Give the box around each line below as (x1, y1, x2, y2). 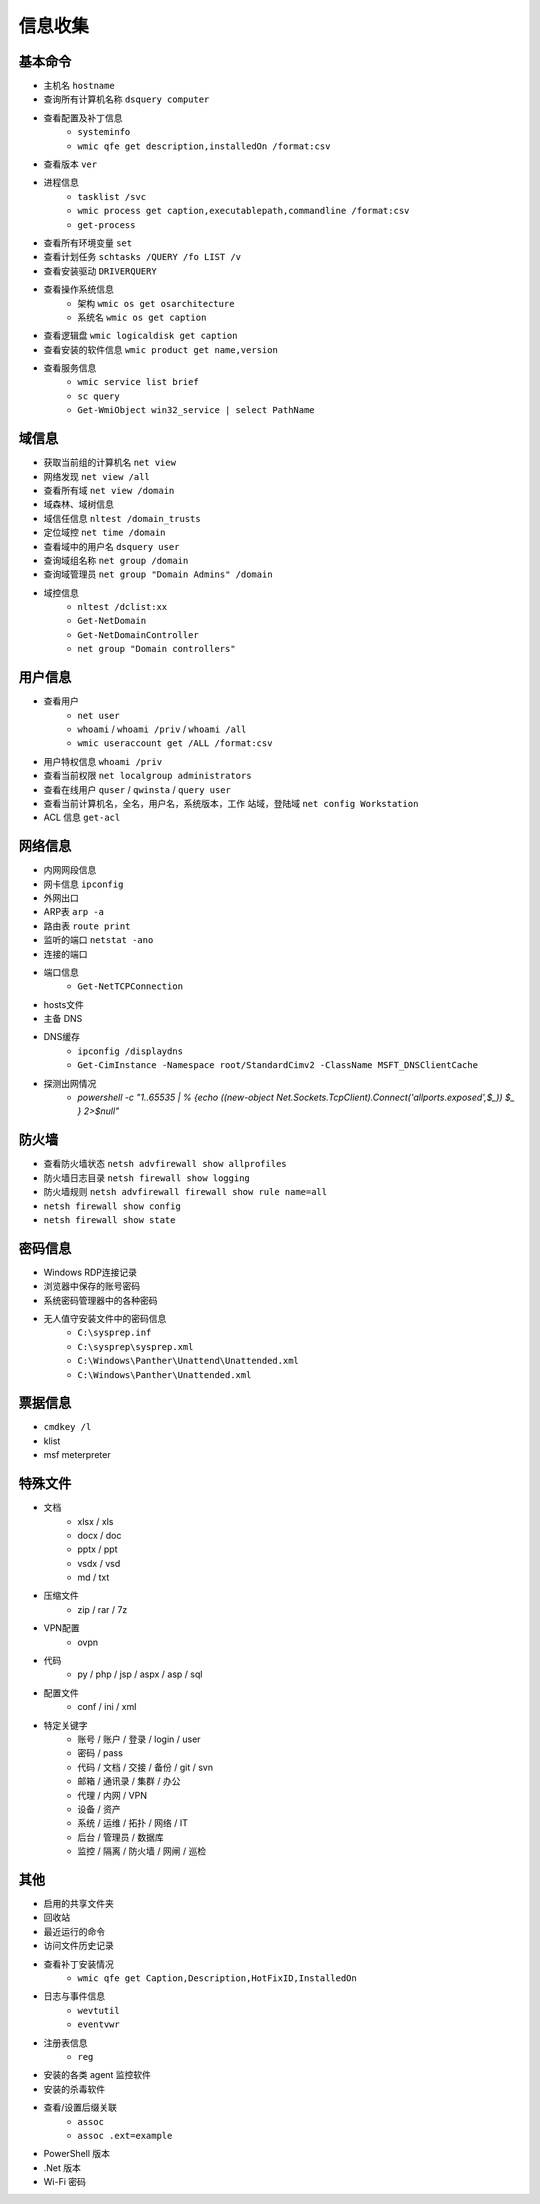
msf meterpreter (43, 1449, 111, 1461)
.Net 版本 (43, 2161, 82, 2174)
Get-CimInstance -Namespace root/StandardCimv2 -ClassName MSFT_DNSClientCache (77, 1060, 479, 1071)
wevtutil (77, 2005, 120, 2016)
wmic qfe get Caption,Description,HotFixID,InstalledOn (77, 1972, 357, 1984)
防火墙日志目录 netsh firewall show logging (43, 1171, 250, 1184)
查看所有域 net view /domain (43, 484, 175, 496)
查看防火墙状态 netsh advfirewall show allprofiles (43, 1158, 287, 1170)
